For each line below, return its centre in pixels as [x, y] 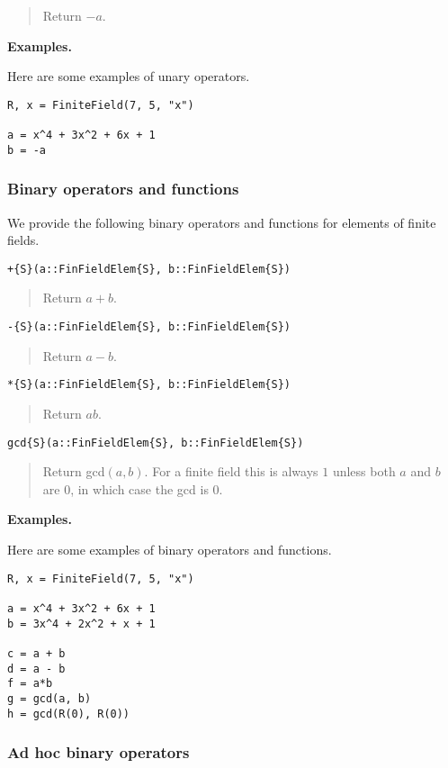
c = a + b [36, 653]
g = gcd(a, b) [49, 698]
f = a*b [30, 684]
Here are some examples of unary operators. [129, 76]
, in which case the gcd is [139, 488]
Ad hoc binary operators [99, 752]
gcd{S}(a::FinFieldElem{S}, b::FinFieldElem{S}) [156, 443]
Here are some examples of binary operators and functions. [170, 549]
